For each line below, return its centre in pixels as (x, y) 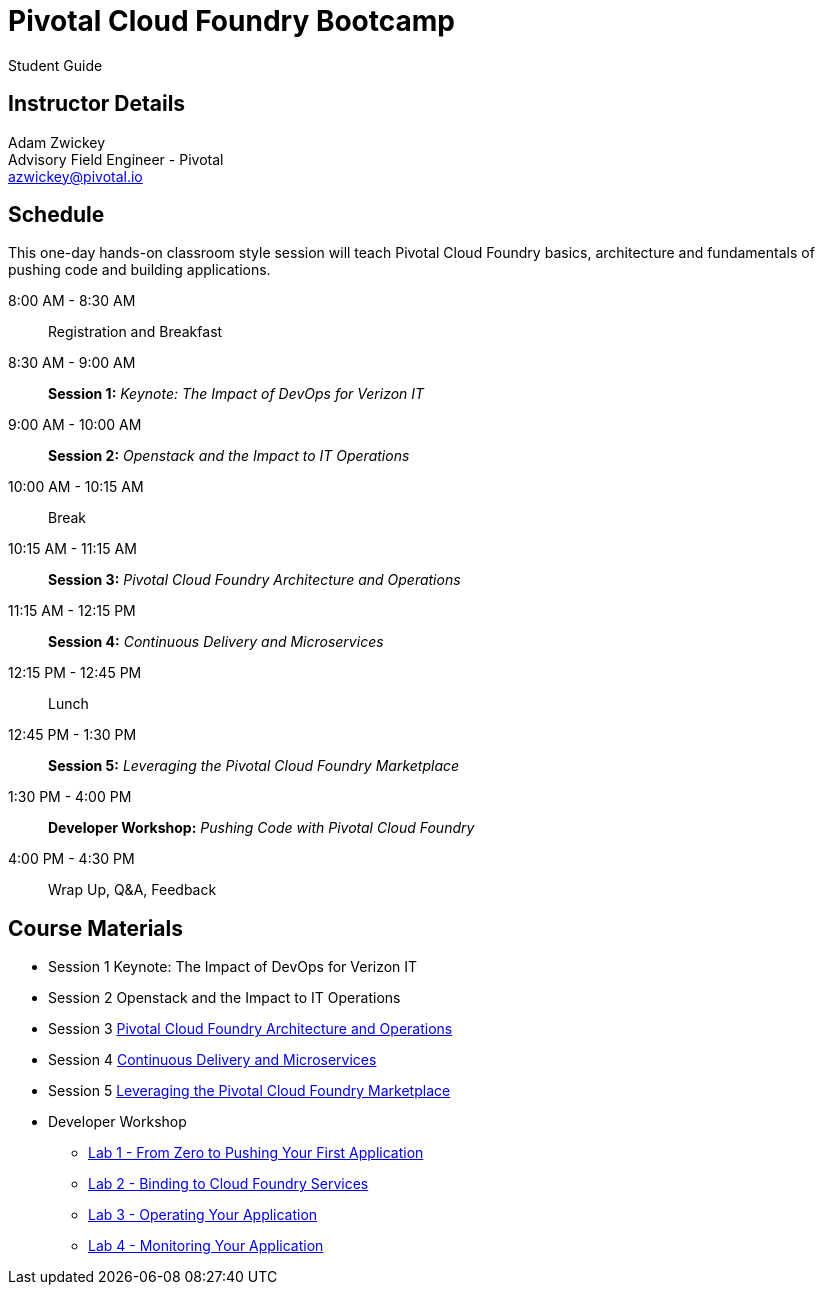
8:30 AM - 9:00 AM (72, 363)
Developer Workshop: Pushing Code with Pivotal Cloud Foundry (261, 828)
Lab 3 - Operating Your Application (203, 1215)
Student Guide (55, 65)
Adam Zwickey (57, 142)
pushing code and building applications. (139, 270)
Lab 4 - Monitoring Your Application (206, 1246)
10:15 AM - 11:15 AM (72, 549)
